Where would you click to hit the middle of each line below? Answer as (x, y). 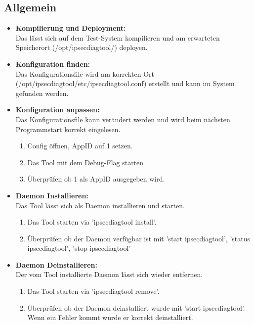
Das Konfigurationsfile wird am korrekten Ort (85, 73)
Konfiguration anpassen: (58, 110)
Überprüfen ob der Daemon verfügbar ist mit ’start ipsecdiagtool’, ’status (139, 238)
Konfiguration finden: (53, 64)
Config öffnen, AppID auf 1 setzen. (80, 146)
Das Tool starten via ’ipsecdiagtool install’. (92, 222)
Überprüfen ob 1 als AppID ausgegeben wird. (96, 179)
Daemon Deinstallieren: (56, 264)
